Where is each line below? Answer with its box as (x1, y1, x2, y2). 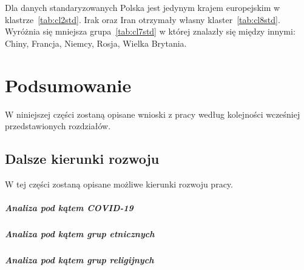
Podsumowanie (5, 72, 132, 97)
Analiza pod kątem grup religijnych (5, 254, 154, 266)
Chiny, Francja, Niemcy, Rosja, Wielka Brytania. (5, 36, 187, 49)
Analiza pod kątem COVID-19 (5, 201, 133, 214)
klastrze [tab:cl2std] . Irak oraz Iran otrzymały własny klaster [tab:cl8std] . (5, 13, 280, 25)
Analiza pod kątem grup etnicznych (5, 228, 155, 240)
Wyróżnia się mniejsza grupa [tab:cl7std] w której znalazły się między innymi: (5, 25, 296, 38)
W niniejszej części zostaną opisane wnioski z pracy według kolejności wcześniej (5, 107, 300, 120)
